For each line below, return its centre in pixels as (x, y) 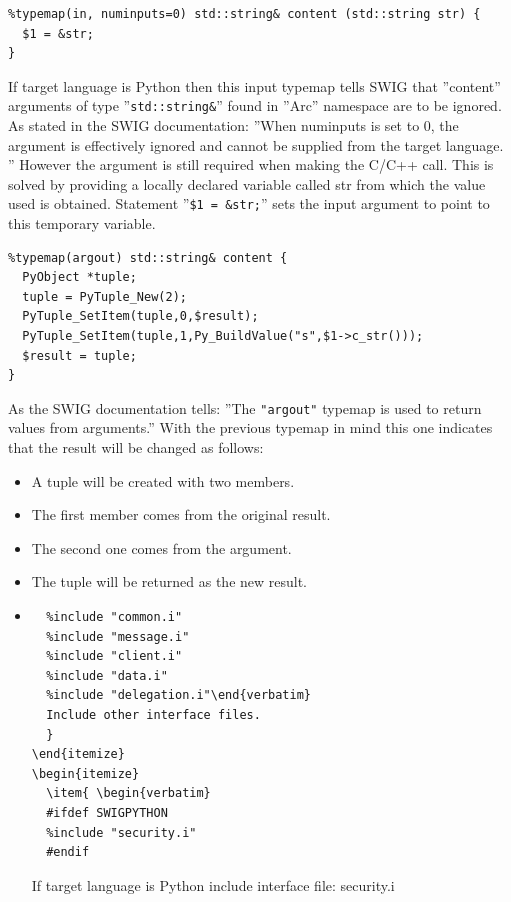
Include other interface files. (153, 715)
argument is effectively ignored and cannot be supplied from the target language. (256, 144)
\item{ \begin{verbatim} (128, 793)
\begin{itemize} (85, 773)
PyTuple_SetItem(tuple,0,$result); (140, 316)
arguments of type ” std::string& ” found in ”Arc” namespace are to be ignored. (255, 105)
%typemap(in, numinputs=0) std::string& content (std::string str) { (244, 14)
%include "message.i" (118, 636)
